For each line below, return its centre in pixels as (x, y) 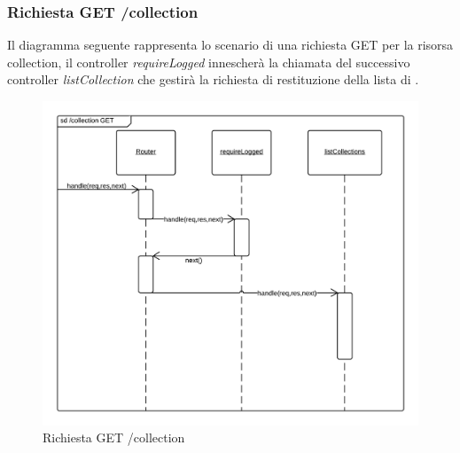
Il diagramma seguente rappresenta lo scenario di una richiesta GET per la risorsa (230, 45)
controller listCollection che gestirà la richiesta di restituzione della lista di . (213, 79)
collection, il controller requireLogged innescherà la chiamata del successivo (209, 62)
